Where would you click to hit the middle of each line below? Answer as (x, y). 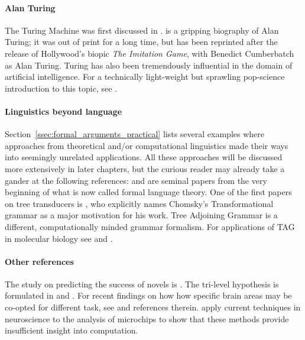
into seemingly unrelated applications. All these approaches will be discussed (144, 157)
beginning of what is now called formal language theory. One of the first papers (148, 192)
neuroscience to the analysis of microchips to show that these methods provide (147, 318)
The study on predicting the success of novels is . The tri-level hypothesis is (142, 284)
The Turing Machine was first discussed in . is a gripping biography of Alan (142, 30)
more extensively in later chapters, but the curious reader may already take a (145, 168)
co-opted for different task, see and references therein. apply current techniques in (153, 307)
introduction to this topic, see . (61, 88)
